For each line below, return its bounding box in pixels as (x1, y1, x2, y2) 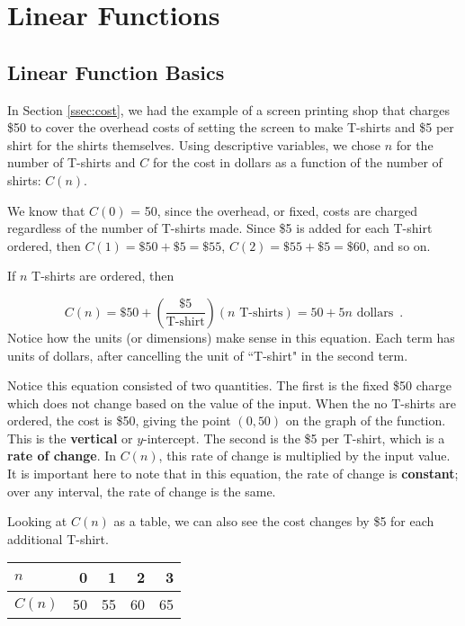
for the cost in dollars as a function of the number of (152, 153, 443, 172)
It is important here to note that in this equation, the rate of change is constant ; (7, 464, 459, 483)
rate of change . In (7, 446, 117, 465)
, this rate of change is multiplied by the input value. (158, 446, 451, 465)
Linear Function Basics (7, 58, 225, 85)
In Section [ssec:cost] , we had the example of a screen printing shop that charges (7, 100, 451, 119)
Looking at (7, 512, 67, 531)
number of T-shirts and (7, 153, 136, 172)
